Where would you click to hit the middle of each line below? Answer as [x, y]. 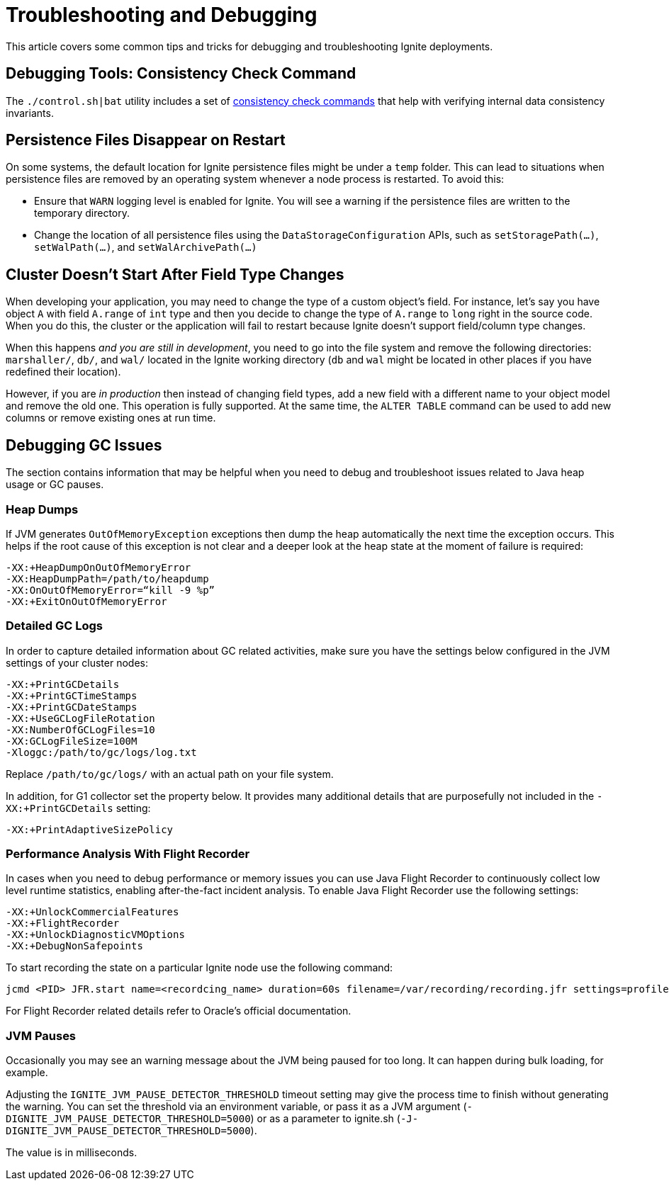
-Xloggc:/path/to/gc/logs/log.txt [101, 752]
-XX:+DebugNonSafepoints [74, 946]
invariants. [30, 113]
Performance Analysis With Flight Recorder [128, 854]
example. [27, 1073]
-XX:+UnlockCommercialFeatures [92, 912]
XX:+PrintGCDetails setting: [78, 808]
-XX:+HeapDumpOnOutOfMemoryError [99, 567]
